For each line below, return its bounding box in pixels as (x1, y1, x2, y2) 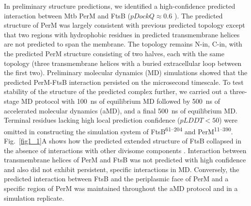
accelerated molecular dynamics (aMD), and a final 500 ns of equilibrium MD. (4, 105, 237, 115)
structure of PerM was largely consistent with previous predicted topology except (4, 20, 245, 30)
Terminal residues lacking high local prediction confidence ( (4, 115, 180, 125)
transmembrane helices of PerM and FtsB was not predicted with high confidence (4, 155, 246, 165)
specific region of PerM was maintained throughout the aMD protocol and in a (4, 183, 238, 193)
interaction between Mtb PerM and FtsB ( (4, 10, 130, 20)
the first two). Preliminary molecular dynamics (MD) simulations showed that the (4, 67, 248, 78)
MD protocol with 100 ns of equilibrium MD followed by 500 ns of (21, 95, 220, 106)
